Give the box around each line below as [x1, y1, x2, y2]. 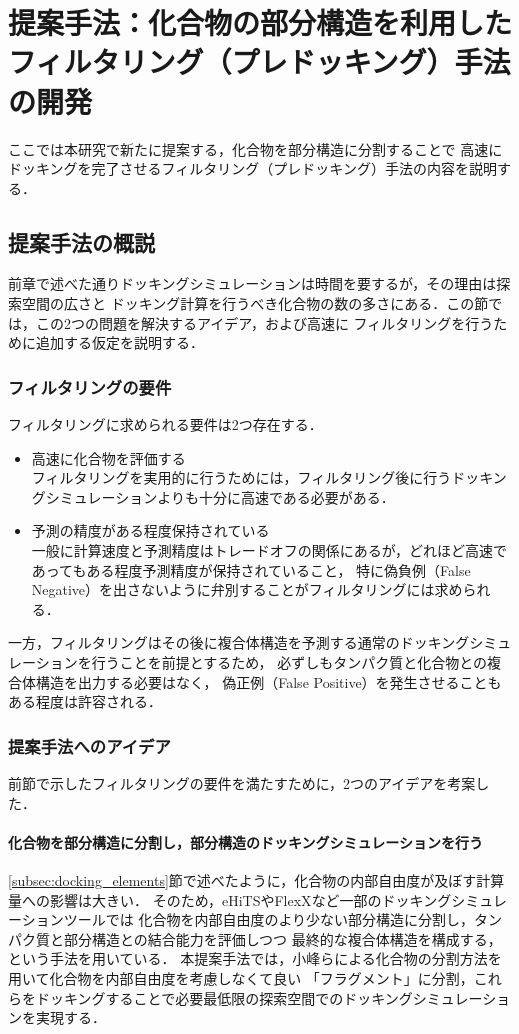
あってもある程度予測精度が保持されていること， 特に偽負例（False [31, 559, 471, 580]
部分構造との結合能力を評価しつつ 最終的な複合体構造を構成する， [63, 928, 502, 949]
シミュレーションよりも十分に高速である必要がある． [45, 486, 395, 507]
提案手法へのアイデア [8, 733, 171, 758]
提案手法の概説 [8, 226, 155, 257]
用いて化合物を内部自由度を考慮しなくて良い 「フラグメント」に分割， [8, 967, 474, 988]
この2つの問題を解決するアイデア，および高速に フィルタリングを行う [35, 312, 494, 333]
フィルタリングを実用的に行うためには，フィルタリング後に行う [31, 467, 452, 488]
